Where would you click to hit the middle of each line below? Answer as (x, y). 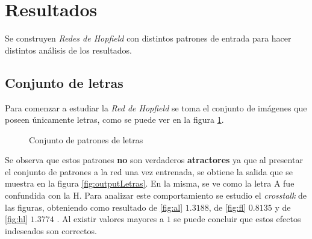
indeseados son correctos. (51, 230)
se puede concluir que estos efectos (237, 219)
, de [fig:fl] (227, 207)
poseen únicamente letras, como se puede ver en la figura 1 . (114, 119)
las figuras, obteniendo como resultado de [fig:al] (94, 207)
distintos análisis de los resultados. (68, 50)
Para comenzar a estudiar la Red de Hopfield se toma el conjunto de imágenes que (156, 107)
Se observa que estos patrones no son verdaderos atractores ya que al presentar (154, 160)
